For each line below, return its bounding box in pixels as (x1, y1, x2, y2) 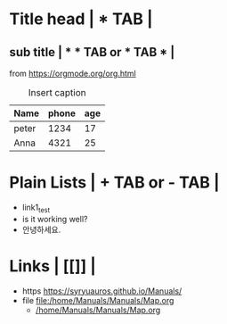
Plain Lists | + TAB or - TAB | (9, 172, 220, 193)
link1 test (21, 202, 51, 214)
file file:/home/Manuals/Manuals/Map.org (21, 295, 174, 305)
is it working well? (21, 213, 88, 224)
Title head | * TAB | (9, 9, 153, 29)
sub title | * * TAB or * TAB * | (9, 45, 175, 60)
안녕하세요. (21, 224, 61, 235)
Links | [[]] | (9, 255, 96, 276)
